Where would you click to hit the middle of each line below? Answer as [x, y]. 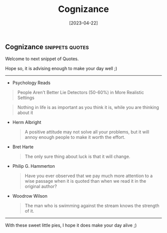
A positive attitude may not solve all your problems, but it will [87, 132]
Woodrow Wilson [30, 196]
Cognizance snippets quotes [47, 47]
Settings [26, 98]
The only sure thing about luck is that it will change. [78, 157]
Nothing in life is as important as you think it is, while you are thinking [88, 108]
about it [25, 113]
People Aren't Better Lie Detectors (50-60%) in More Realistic [81, 93]
